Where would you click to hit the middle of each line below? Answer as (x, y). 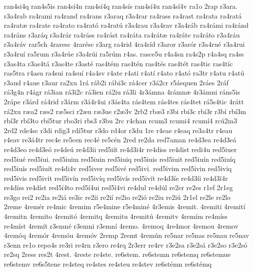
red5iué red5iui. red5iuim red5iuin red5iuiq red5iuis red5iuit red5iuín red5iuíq (120, 159)
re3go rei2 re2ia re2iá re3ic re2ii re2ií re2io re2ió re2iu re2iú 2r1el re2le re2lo (117, 197)
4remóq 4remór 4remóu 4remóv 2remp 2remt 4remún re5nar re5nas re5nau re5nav (126, 235)
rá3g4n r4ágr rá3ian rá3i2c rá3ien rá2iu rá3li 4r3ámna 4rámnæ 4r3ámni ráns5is (122, 92)
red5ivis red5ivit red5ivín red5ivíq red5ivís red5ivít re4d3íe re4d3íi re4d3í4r (116, 178)
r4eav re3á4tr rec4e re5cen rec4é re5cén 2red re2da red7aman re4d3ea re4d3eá (120, 140)
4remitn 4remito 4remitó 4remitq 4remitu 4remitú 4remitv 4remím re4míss (116, 216)
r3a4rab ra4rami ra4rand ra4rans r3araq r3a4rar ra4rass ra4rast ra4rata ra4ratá (123, 15)
